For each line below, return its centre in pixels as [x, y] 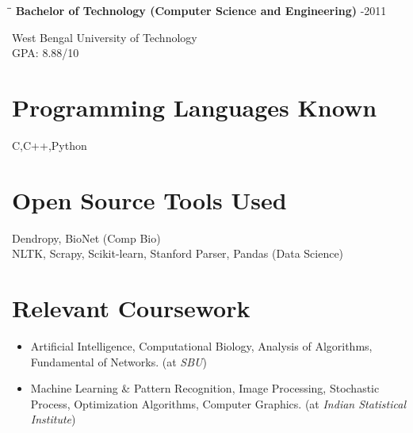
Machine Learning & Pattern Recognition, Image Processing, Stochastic [205, 388]
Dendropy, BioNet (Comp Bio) [86, 238]
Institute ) [53, 419]
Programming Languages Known [195, 107]
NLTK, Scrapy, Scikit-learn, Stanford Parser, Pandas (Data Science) [178, 253]
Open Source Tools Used [149, 199]
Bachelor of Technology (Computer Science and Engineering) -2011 [201, 10]
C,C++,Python [50, 145]
